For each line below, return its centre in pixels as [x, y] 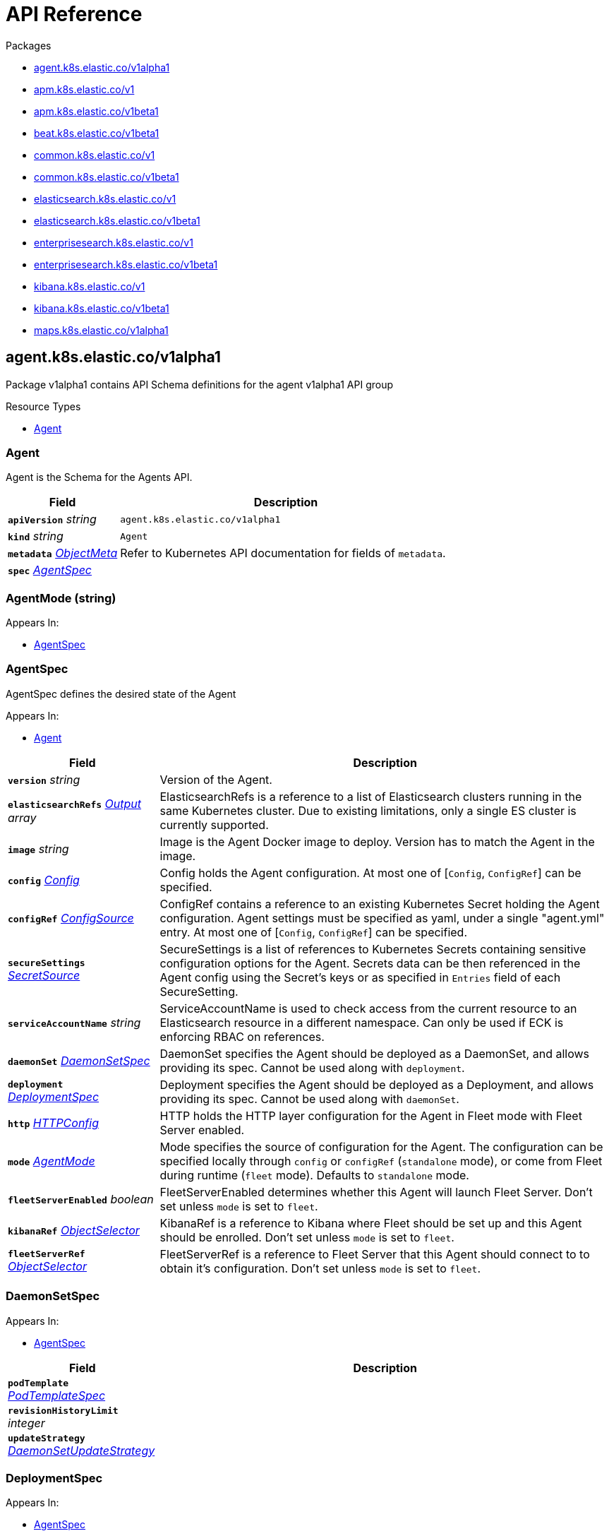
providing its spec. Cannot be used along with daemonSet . [309, 1099]
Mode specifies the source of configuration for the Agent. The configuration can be [381, 1147]
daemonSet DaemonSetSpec [79, 1060]
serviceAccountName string [74, 1022]
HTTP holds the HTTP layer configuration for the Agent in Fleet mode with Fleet [371, 1115]
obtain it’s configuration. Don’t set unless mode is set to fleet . [320, 1268]
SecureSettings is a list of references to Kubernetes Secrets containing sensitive [373, 949]
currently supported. [214, 824]
